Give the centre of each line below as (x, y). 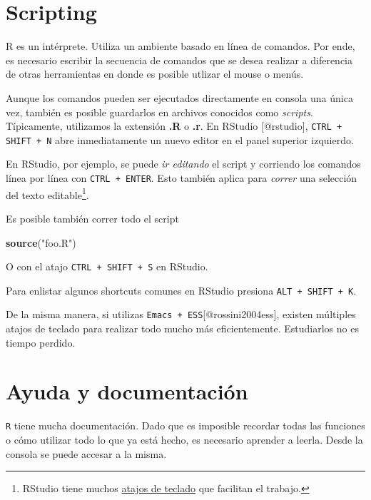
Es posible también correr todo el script (92, 218)
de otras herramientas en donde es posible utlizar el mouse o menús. (155, 74)
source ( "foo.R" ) (41, 242)
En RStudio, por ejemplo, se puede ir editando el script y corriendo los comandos (183, 164)
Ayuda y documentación (127, 391)
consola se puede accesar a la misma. (86, 453)
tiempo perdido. (41, 342)
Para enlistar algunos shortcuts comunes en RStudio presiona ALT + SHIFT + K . (181, 290)
